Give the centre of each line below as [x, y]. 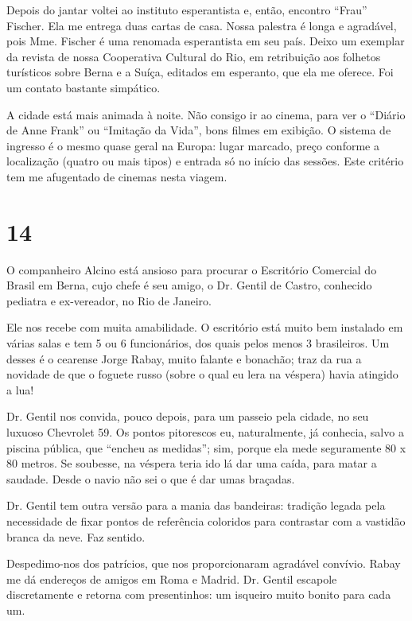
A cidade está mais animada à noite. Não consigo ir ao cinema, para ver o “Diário [206, 114]
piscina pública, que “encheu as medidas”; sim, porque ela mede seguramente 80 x [206, 447]
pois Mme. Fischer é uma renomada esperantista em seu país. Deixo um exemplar [206, 41]
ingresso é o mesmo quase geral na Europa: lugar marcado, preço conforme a [193, 145]
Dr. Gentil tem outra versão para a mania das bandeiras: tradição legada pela [196, 505]
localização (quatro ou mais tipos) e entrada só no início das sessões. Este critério [205, 161]
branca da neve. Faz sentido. [76, 536]
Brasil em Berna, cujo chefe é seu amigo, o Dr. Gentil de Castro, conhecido [189, 285]
